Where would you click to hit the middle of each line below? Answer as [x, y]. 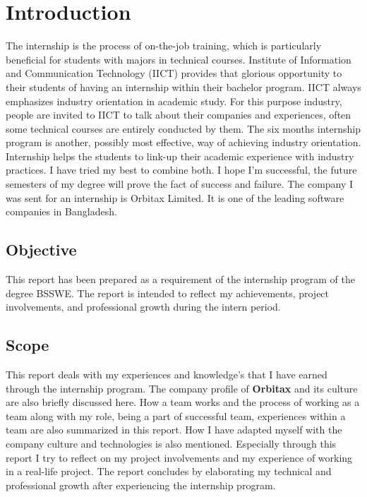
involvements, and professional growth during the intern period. [143, 307]
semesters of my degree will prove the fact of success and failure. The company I [180, 184]
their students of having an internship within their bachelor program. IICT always [183, 86]
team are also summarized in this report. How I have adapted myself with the [174, 430]
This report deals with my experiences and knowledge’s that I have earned [167, 375]
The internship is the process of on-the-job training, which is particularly [164, 46]
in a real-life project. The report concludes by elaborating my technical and [169, 471]
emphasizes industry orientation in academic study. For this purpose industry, [174, 101]
